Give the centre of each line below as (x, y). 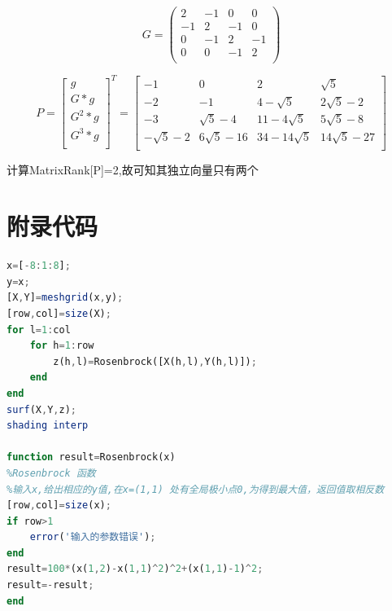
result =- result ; (50, 585)
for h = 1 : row (62, 346)
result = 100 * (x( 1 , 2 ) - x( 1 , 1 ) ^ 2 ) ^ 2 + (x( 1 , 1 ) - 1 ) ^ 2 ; (135, 569)
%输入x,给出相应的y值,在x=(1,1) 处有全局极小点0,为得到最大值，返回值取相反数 (196, 489)
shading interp (48, 426)
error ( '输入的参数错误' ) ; (93, 537)
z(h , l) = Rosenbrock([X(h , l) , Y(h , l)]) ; (155, 361)
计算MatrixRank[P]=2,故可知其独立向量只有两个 (133, 170)
